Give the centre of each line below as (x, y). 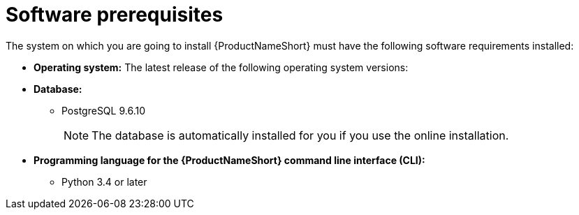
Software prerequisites (115, 15)
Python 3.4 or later (104, 181)
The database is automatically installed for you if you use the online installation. (300, 135)
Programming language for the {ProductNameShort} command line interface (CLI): (229, 160)
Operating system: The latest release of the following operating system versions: (221, 67)
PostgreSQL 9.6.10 (103, 110)
